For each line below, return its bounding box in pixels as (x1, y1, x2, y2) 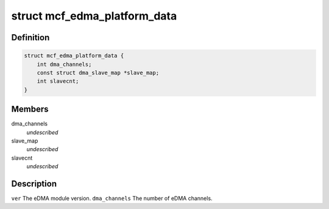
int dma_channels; (37, 61, 92, 68)
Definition (11, 32, 50, 43)
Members (11, 104, 49, 115)
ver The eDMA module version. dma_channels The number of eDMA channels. (11, 195, 213, 202)
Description (11, 179, 57, 189)
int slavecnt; (37, 78, 79, 85)
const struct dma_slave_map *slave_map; (37, 69, 160, 76)
